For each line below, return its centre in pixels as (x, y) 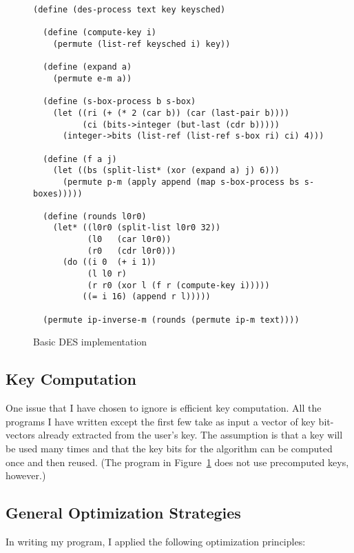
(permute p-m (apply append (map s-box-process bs (181, 182)
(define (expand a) (87, 67)
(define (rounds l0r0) (95, 216)
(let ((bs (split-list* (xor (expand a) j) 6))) (166, 171)
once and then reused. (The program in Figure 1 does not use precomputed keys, (177, 462)
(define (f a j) (80, 159)
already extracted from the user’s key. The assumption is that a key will (190, 435)
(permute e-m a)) (92, 78)
